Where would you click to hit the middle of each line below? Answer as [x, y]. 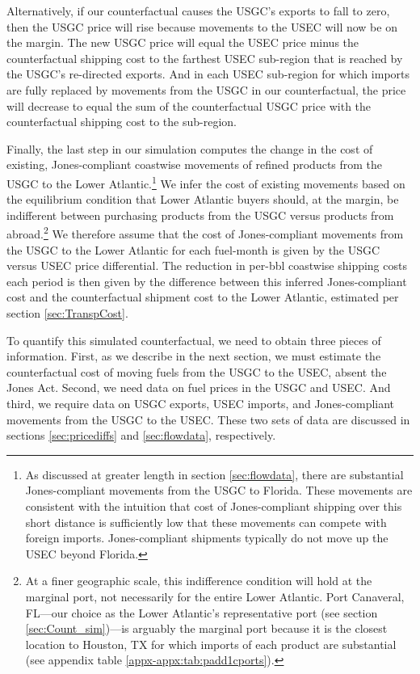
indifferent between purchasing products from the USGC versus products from [200, 215]
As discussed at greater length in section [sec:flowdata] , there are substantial [214, 474]
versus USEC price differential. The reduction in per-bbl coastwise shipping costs [207, 265]
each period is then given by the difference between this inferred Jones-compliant [207, 281]
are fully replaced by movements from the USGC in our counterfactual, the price [206, 89]
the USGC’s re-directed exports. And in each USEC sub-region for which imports [208, 74]
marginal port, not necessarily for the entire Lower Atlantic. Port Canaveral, [215, 596]
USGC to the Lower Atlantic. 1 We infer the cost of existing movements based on [206, 182]
